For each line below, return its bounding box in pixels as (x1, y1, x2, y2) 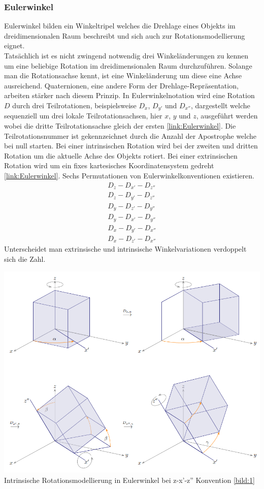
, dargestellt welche (190, 100, 250, 110)
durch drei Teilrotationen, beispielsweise (12, 100, 137, 110)
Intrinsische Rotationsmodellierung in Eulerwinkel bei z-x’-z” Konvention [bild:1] (4, 475, 255, 485)
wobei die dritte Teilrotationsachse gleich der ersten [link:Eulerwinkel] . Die (4, 120, 236, 131)
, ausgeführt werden (196, 110, 258, 121)
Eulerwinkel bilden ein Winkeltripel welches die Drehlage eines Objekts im (4, 20, 236, 31)
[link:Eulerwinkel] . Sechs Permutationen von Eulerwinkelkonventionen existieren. (4, 170, 254, 180)
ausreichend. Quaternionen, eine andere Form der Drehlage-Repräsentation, (4, 80, 239, 90)
